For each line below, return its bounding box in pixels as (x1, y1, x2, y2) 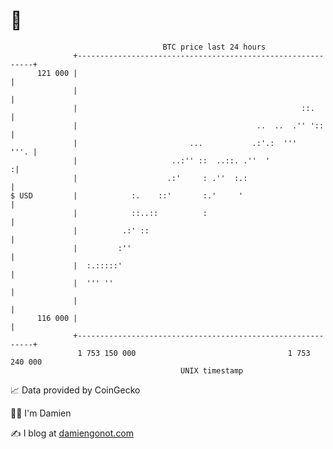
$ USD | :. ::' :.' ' (10, 190, 244, 201)
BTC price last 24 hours (162, 42, 267, 52)
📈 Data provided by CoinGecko (10, 384, 141, 396)
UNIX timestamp (180, 365, 244, 376)
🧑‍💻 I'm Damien (10, 407, 72, 419)
